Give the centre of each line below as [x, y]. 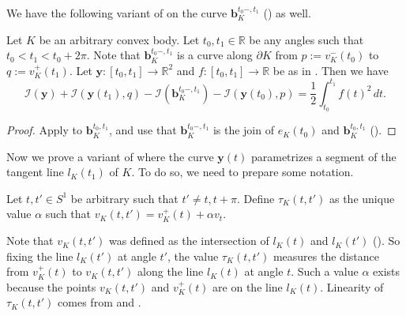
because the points [51, 286]
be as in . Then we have [331, 70]
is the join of [243, 130]
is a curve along [214, 55]
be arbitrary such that [124, 198]
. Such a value [325, 271]
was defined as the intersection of [189, 241]
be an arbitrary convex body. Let [119, 39]
